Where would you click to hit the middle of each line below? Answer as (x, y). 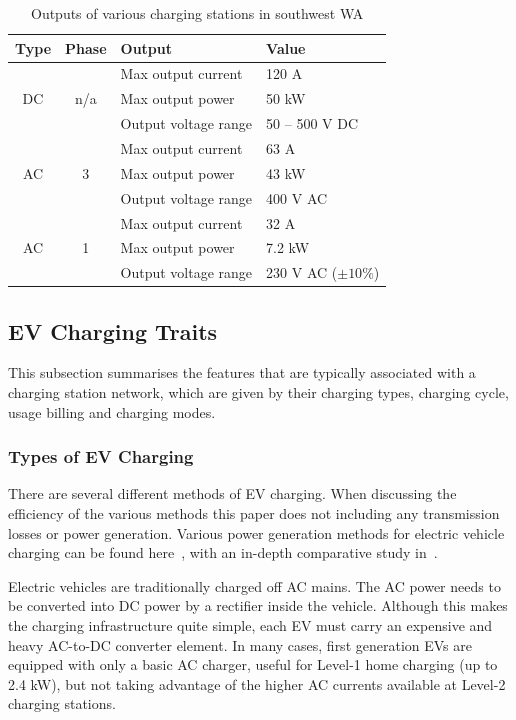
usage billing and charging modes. (112, 411)
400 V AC (297, 197)
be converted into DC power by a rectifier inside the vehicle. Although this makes (258, 605)
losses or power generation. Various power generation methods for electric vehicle (256, 532)
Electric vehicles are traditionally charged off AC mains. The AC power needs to (254, 585)
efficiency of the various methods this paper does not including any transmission (254, 513)
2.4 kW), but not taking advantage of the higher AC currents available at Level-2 (257, 683)
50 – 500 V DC (312, 123)
